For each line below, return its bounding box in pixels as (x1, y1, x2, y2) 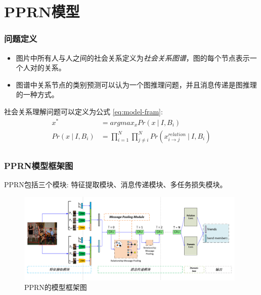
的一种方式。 (16, 89, 59, 100)
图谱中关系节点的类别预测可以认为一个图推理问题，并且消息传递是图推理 (16, 79, 257, 90)
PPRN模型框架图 (4, 159, 73, 172)
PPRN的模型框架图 (24, 282, 87, 292)
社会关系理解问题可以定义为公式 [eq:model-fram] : (4, 106, 163, 116)
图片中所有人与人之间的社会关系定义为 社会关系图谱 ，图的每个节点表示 (16, 52, 250, 63)
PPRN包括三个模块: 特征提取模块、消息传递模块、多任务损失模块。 (4, 179, 227, 189)
